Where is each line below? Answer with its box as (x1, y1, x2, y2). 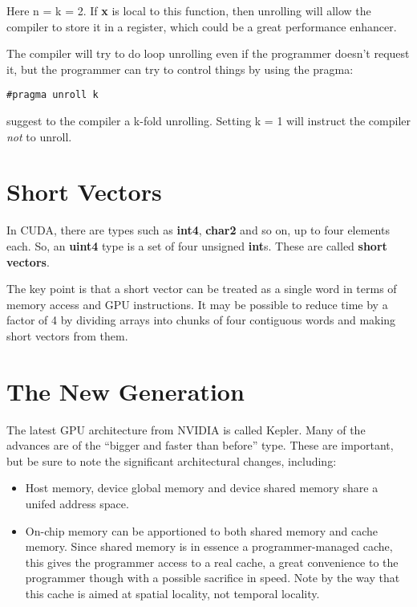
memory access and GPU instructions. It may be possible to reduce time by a (6, 295, 388, 312)
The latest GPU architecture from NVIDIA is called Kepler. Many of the (6, 421, 366, 438)
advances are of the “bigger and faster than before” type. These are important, (6, 437, 394, 454)
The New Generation (6, 374, 245, 407)
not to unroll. (6, 128, 72, 145)
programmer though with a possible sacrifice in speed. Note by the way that (25, 569, 400, 586)
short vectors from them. (6, 327, 128, 344)
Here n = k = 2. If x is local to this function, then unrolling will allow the (6, 2, 371, 18)
